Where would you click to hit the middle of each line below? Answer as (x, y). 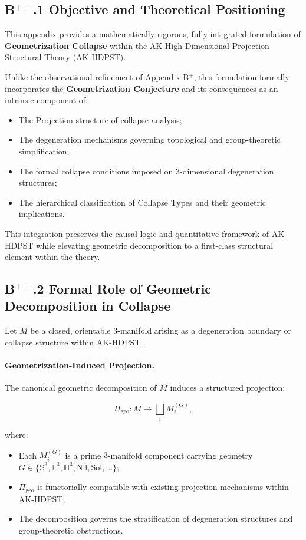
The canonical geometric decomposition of (81, 388)
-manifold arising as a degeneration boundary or (204, 330)
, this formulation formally (241, 76)
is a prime (83, 455)
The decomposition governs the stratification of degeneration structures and (156, 518)
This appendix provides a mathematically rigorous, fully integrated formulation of (153, 34)
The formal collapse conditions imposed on (96, 171)
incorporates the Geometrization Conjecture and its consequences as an (142, 88)
